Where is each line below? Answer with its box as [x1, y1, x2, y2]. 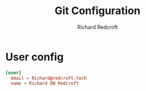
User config [5, 50, 64, 63]
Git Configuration [54, 4, 141, 18]
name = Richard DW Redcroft [11, 80, 79, 86]
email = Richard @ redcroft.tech [11, 75, 87, 81]
